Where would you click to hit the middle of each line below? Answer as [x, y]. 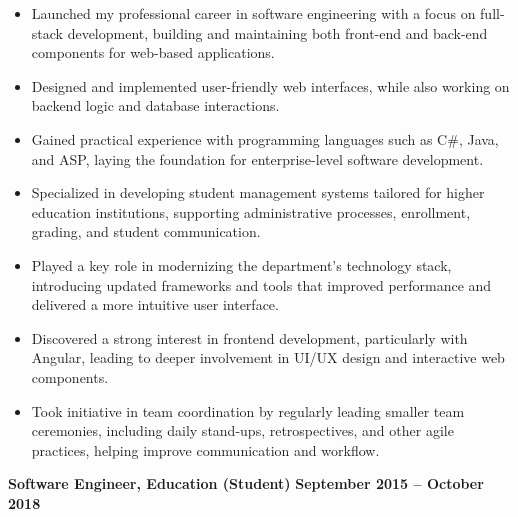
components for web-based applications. [153, 52]
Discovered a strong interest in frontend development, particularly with [249, 337]
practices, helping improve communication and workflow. [205, 449]
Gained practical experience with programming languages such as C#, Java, [265, 138]
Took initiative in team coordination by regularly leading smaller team [248, 410]
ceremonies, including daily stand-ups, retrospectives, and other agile [242, 430]
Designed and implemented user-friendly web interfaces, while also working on [270, 85]
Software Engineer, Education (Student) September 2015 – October [246, 483]
